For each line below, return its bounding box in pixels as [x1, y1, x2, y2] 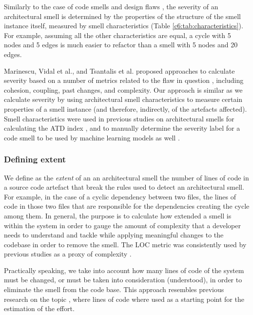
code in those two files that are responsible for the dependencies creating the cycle [4, 201, 250, 211]
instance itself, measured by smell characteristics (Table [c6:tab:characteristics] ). [4, 20, 243, 31]
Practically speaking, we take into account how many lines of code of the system [4, 265, 244, 275]
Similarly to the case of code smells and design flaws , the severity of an [4, 1, 218, 11]
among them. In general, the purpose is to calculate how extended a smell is [4, 210, 232, 220]
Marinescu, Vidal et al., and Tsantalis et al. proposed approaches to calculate [4, 65, 235, 76]
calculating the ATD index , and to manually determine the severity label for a [4, 123, 240, 133]
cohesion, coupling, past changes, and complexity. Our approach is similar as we [4, 84, 243, 95]
